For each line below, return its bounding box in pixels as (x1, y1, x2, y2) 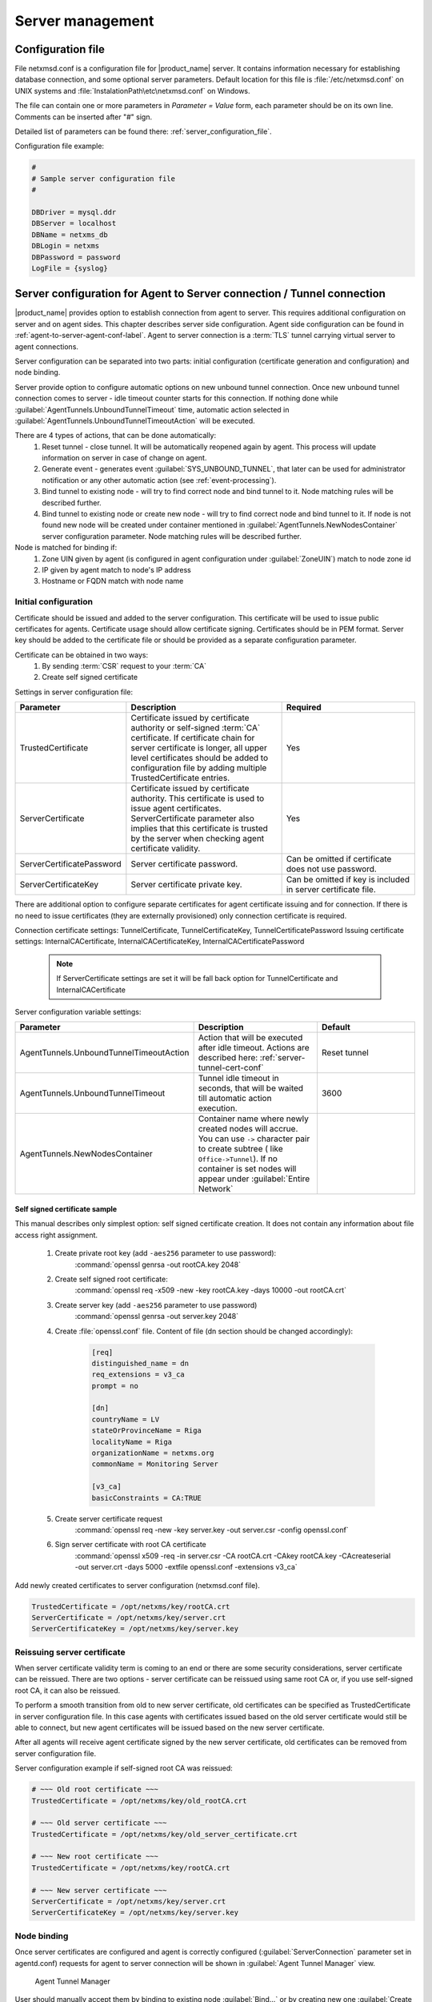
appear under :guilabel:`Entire (198, 1173, 310, 1184)
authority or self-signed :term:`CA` (130, 722, 261, 734)
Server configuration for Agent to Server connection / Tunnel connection (14, 287, 386, 300)
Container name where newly (198, 1113, 310, 1124)
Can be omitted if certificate (286, 854, 392, 865)
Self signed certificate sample (14, 1204, 118, 1213)
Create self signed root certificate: (54, 1274, 168, 1284)
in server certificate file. (286, 884, 376, 895)
